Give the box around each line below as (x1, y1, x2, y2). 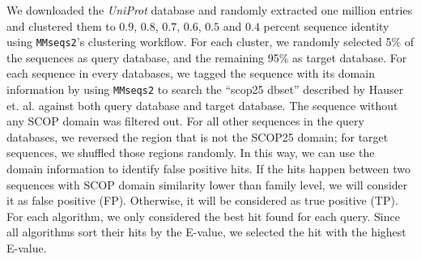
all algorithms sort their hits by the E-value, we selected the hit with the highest (6, 223, 406, 240)
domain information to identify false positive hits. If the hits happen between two (6, 160, 410, 177)
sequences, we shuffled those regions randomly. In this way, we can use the (6, 144, 375, 161)
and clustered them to (6, 17, 116, 34)
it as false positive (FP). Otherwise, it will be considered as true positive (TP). (6, 192, 398, 209)
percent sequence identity (263, 17, 389, 34)
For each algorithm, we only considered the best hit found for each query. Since (6, 207, 400, 224)
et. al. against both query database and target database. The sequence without (6, 96, 398, 113)
